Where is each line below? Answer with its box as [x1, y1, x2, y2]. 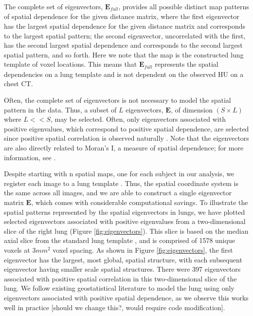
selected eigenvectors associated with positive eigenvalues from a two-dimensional [4, 216, 246, 226]
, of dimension [170, 104, 213, 114]
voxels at [4, 244, 30, 255]
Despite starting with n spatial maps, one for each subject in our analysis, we [4, 168, 235, 179]
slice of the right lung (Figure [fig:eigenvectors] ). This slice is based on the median [4, 225, 249, 236]
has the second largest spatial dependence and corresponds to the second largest [4, 40, 243, 50]
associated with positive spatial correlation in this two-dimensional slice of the [4, 273, 237, 283]
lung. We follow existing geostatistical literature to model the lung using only [4, 283, 235, 293]
